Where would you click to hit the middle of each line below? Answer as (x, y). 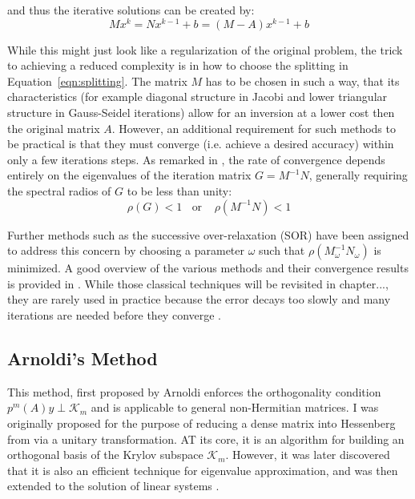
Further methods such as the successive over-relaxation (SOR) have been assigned (208, 234)
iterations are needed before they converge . (115, 314)
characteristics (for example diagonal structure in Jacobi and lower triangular (197, 97)
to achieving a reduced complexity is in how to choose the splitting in (178, 65)
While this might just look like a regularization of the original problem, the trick (205, 49)
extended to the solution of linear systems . (113, 486)
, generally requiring (358, 175)
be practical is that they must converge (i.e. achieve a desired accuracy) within (201, 144)
